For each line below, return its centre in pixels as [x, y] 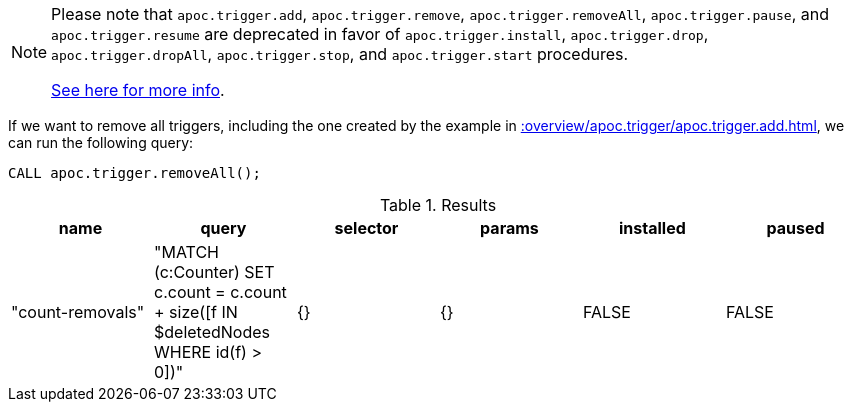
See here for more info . [138, 90]
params [509, 228]
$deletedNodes [211, 332]
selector [366, 228]
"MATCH [186, 252]
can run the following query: [101, 142]
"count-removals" [78, 312]
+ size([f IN [195, 312]
